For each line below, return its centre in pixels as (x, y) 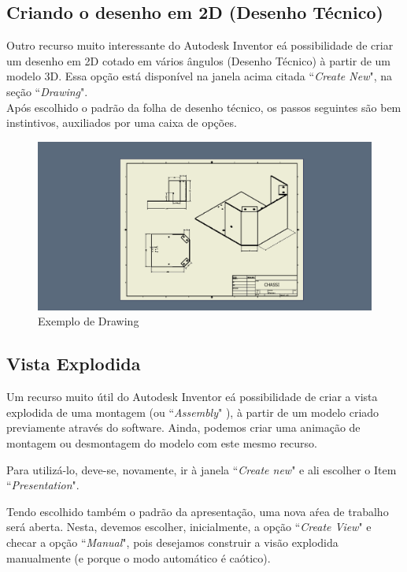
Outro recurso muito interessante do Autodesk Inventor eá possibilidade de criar (200, 45)
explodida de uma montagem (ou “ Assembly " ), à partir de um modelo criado (193, 412)
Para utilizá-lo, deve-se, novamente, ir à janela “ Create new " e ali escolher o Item (202, 469)
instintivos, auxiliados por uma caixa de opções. (122, 123)
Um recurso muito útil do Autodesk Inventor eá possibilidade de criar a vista (192, 397)
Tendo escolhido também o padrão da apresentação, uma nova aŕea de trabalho (198, 511)
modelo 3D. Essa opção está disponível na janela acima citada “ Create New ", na (200, 76)
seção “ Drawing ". (47, 91)
